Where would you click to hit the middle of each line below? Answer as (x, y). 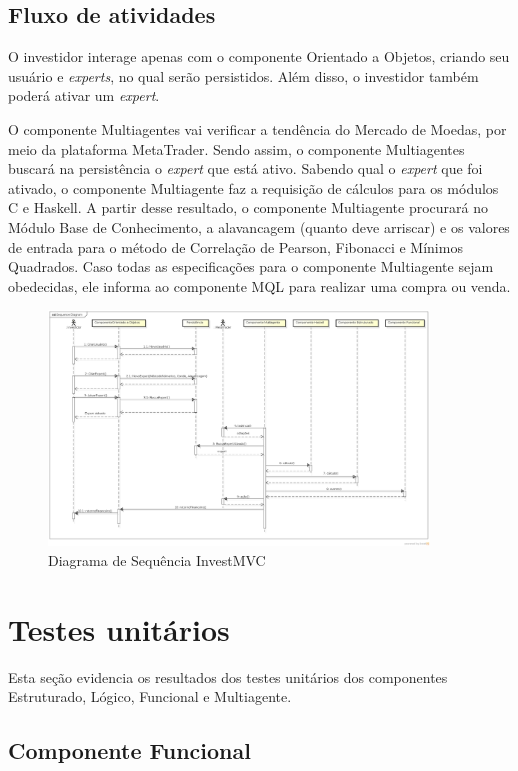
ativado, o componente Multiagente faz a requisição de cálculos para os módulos (253, 187)
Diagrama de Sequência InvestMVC (157, 559)
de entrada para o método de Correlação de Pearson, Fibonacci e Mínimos (235, 246)
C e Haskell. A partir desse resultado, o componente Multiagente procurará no (248, 207)
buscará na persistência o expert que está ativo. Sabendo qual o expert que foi (245, 168)
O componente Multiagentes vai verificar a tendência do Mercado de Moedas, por (257, 128)
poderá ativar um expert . (84, 95)
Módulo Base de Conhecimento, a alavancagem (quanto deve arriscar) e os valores (259, 226)
